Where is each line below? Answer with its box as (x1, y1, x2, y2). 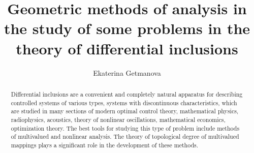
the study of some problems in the (4, 18, 250, 39)
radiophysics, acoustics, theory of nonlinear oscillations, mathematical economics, (11, 115, 226, 124)
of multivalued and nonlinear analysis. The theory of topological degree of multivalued (11, 132, 239, 141)
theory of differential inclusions (16, 38, 238, 58)
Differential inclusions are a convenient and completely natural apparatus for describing (11, 89, 243, 98)
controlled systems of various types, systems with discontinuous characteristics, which (11, 98, 237, 107)
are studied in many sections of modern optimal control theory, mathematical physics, (11, 107, 239, 115)
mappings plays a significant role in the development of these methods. (11, 140, 199, 149)
